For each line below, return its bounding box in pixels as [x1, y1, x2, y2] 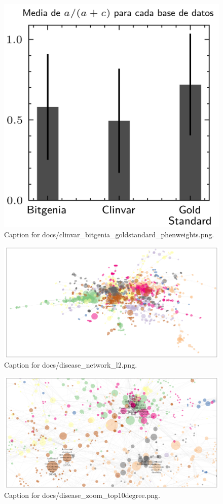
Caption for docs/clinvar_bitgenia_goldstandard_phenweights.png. [4, 229, 214, 239]
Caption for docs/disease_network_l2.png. [4, 359, 137, 370]
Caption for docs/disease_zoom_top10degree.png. [4, 490, 160, 500]
